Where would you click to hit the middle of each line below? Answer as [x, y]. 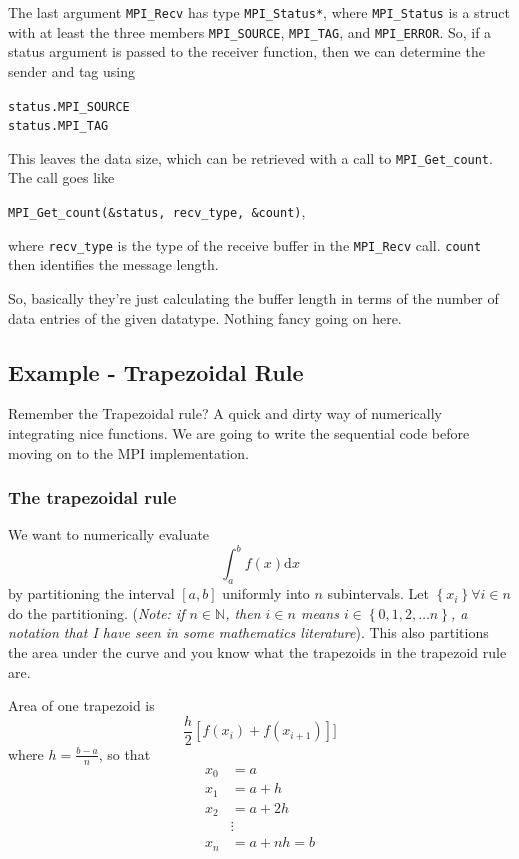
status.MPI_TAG [58, 126]
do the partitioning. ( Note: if [96, 612]
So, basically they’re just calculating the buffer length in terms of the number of [253, 297]
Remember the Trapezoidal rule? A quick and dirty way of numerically [225, 413]
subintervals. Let [378, 593]
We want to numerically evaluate [109, 534]
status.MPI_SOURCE [69, 106]
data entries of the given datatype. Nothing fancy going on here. [205, 317]
